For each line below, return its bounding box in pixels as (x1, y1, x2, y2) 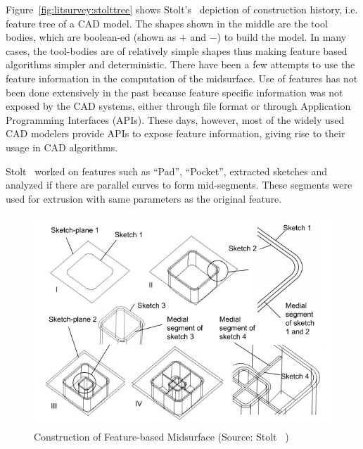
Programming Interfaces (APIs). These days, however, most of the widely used (6, 112, 345, 127)
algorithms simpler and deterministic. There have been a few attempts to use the (6, 57, 355, 72)
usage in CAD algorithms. (6, 139, 118, 154)
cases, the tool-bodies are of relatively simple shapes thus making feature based (6, 43, 348, 58)
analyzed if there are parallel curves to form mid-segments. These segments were (6, 177, 352, 192)
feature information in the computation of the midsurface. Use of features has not (6, 70, 358, 85)
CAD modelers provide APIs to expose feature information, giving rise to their (6, 126, 345, 141)
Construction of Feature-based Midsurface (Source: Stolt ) (34, 429, 289, 444)
